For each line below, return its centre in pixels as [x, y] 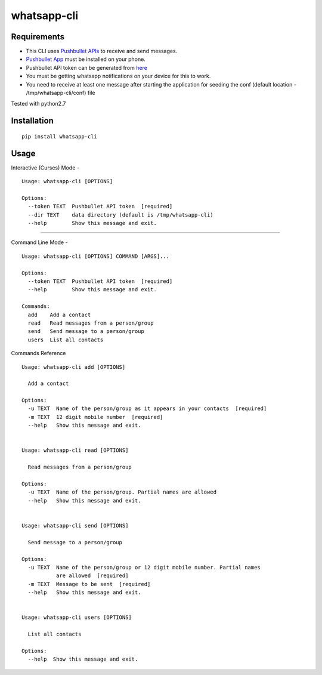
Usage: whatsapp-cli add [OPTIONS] [74, 367]
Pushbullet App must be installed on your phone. [86, 59]
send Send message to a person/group [86, 332]
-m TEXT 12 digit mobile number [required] [95, 417]
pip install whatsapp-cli [60, 136]
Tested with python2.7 [38, 104]
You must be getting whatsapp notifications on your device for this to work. [118, 76]
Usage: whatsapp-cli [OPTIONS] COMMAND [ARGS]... [96, 256]
